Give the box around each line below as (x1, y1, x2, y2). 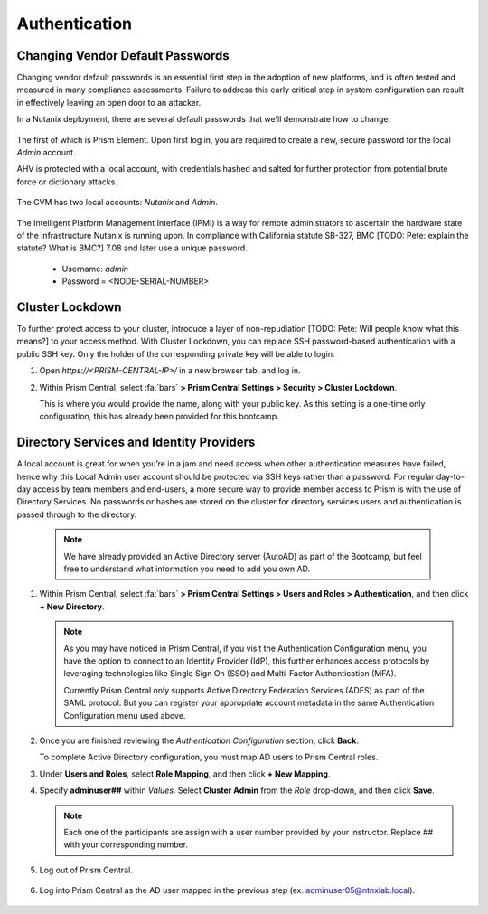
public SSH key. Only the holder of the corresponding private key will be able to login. (16, 348, 335, 359)
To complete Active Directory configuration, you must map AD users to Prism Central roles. (39, 751, 379, 763)
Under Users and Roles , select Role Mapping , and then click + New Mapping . (39, 768, 331, 779)
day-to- (436, 471, 465, 482)
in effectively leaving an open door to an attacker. (16, 97, 202, 108)
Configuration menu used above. (63, 710, 186, 721)
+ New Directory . (39, 601, 105, 612)
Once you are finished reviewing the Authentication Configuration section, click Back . (39, 735, 359, 746)
